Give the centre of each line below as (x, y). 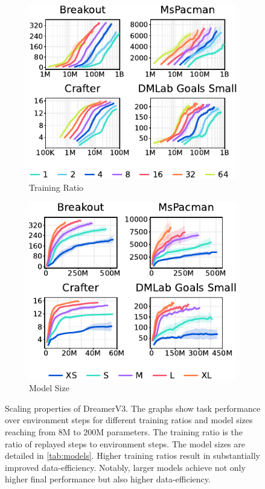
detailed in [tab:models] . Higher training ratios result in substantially (132, 455)
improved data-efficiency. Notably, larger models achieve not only (125, 467)
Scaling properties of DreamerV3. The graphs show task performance (133, 408)
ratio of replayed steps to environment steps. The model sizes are (125, 443)
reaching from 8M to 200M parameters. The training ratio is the (124, 432)
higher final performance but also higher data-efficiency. (108, 479)
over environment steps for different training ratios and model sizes (129, 420)
